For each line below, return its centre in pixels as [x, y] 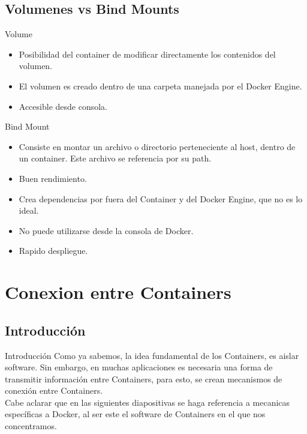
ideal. [29, 210]
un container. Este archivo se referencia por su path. [115, 158]
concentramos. [31, 426]
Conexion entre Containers [118, 292]
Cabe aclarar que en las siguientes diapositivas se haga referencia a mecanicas [148, 402]
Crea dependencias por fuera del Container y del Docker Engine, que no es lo [161, 198]
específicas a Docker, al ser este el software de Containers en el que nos [135, 414]
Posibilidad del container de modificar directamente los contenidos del [147, 54]
